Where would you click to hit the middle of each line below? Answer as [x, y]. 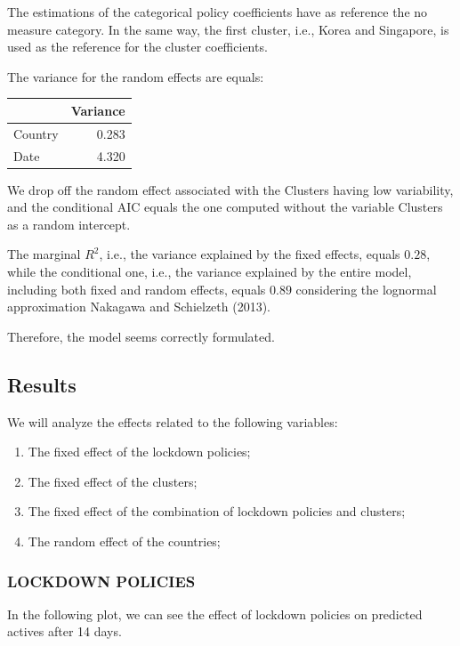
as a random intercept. [69, 224]
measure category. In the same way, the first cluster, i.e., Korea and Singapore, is [228, 29]
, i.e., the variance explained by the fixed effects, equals [250, 254]
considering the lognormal [366, 289]
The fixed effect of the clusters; [113, 481]
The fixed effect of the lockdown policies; [139, 452]
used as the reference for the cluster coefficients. [137, 47]
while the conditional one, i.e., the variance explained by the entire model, [210, 272]
